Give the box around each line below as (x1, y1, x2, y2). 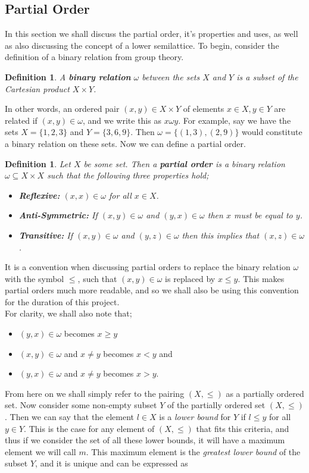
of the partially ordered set (167, 399, 266, 411)
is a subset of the (236, 70, 298, 83)
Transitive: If (18, 228, 73, 241)
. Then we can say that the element (5, 411, 135, 423)
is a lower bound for (159, 411, 231, 423)
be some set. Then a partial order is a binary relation (83, 157, 285, 170)
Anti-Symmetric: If (18, 209, 98, 221)
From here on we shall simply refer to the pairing (5, 387, 185, 399)
